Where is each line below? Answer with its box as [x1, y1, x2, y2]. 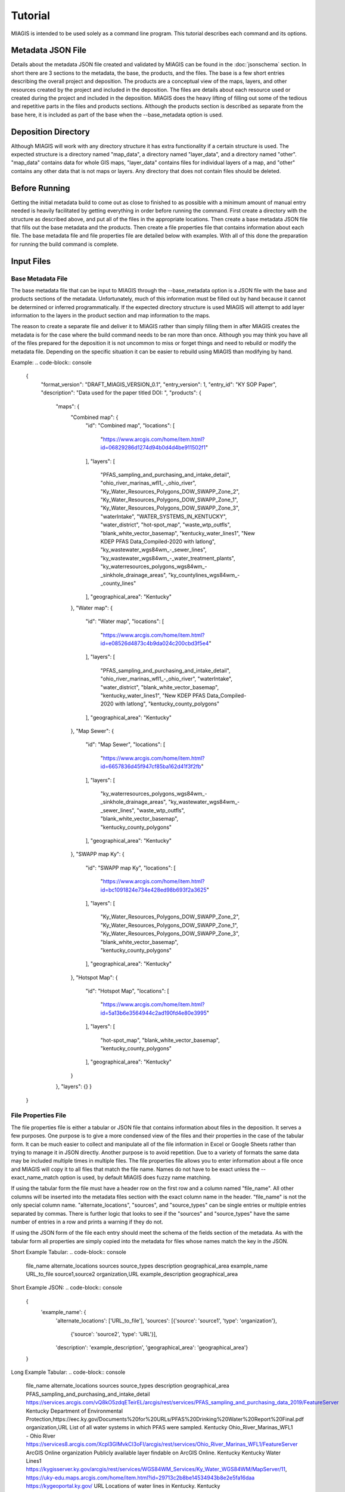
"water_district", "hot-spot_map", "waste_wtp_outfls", [100, 521, 231, 528]
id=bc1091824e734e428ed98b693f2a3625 [100, 886, 207, 893]
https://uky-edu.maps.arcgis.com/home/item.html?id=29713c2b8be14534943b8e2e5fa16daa [26, 1474, 255, 1481]
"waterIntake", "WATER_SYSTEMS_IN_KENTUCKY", [100, 513, 227, 520]
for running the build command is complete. [11, 241, 119, 248]
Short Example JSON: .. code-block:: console [11, 1284, 122, 1291]
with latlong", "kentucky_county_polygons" [114, 700, 220, 707]
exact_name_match [11, 1174, 59, 1181]
